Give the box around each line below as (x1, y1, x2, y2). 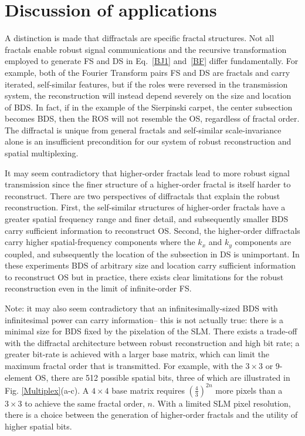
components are (235, 236, 292, 248)
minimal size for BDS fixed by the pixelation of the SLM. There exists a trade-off (5, 325, 297, 337)
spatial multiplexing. (5, 147, 79, 159)
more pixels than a (215, 384, 283, 396)
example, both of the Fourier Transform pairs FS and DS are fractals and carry (5, 66, 290, 78)
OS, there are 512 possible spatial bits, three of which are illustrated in (35, 371, 290, 383)
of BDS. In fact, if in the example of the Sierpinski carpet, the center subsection (5, 100, 293, 113)
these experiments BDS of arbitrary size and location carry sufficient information (5, 259, 296, 271)
